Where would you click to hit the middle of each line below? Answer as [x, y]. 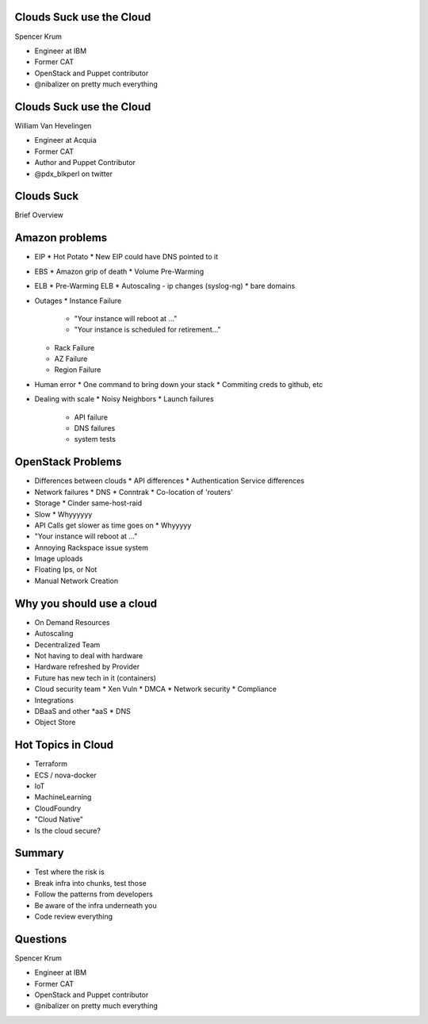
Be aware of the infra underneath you [96, 905]
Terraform [51, 764]
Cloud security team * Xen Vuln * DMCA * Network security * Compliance [156, 689]
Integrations [54, 700]
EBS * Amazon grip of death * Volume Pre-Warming [119, 271]
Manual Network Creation [76, 581]
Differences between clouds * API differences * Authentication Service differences [170, 481]
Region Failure [78, 370]
